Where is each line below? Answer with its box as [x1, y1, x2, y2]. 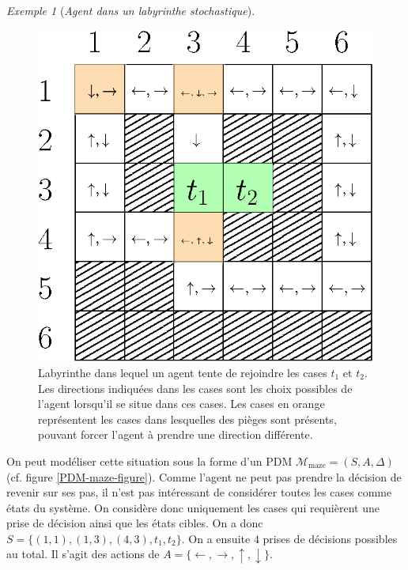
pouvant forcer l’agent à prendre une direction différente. [38, 426, 313, 443]
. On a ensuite [181, 530, 251, 546]
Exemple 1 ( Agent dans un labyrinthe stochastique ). [6, 2, 255, 18]
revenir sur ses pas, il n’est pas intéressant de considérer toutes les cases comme [6, 484, 392, 500]
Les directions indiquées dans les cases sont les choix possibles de [38, 379, 353, 396]
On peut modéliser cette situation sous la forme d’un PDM [6, 452, 293, 469]
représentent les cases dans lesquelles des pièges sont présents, [38, 410, 337, 427]
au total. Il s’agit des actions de [6, 545, 160, 562]
